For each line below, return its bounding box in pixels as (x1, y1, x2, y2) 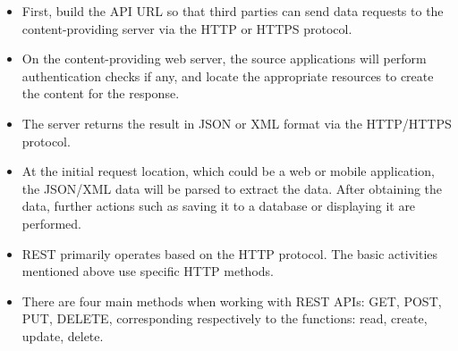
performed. (21, 213, 82, 232)
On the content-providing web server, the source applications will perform (21, 49, 427, 68)
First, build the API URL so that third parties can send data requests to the (21, 2, 444, 20)
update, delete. (21, 326, 104, 345)
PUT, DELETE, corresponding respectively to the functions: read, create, (21, 309, 428, 328)
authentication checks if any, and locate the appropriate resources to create (21, 66, 434, 85)
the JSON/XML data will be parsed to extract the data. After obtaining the (21, 179, 443, 197)
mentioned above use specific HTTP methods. (21, 262, 274, 280)
